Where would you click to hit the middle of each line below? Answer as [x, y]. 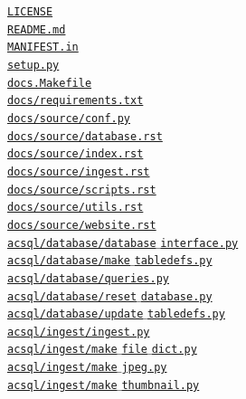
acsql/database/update [76, 314]
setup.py [33, 65]
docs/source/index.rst [76, 154]
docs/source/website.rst [82, 225]
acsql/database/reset [72, 296]
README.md [37, 29]
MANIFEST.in [43, 47]
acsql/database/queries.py [88, 278]
